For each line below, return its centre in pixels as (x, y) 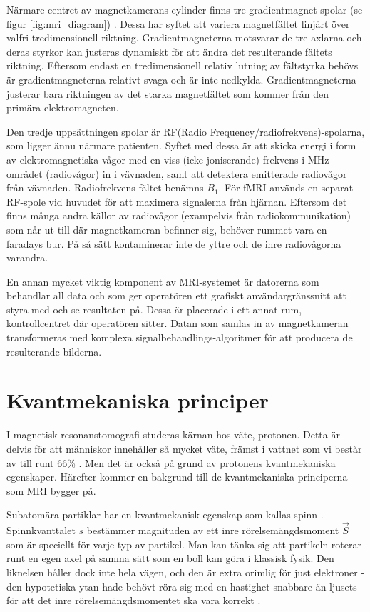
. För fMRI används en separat (286, 187)
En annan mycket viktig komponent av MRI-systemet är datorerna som (163, 281)
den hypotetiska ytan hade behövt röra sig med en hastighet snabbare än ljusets (182, 586)
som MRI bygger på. (51, 490)
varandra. (27, 257)
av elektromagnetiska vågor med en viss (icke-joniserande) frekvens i (156, 159)
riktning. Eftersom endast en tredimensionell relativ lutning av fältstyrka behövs (183, 65)
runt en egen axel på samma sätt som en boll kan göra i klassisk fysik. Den (170, 558)
